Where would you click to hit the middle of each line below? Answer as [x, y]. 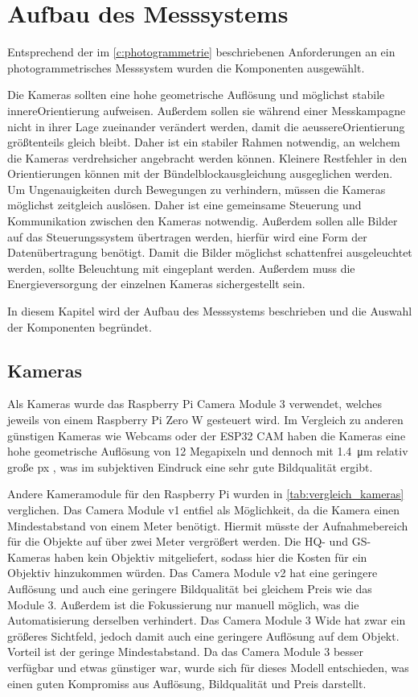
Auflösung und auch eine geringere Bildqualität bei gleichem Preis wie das [190, 588]
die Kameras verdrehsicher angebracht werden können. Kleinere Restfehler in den [207, 157]
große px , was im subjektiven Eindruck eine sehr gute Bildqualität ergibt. [190, 466]
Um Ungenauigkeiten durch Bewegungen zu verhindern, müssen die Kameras [197, 189]
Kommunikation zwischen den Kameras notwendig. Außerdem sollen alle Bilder [203, 221]
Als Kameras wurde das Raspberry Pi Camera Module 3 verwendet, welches [195, 404]
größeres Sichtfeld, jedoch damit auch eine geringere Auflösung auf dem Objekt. [203, 635]
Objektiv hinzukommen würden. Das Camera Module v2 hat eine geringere [193, 573]
